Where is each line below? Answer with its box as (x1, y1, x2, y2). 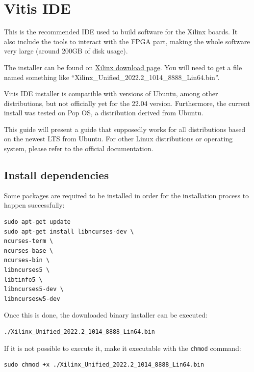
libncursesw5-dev (4, 295, 60, 302)
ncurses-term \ (4, 238, 53, 245)
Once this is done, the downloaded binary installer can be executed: (4, 310, 207, 320)
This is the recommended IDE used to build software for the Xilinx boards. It (4, 27, 238, 37)
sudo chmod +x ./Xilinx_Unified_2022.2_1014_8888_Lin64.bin (4, 361, 204, 369)
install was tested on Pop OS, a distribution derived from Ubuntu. (4, 107, 203, 118)
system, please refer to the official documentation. (4, 143, 153, 154)
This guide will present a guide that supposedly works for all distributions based (4, 124, 246, 134)
